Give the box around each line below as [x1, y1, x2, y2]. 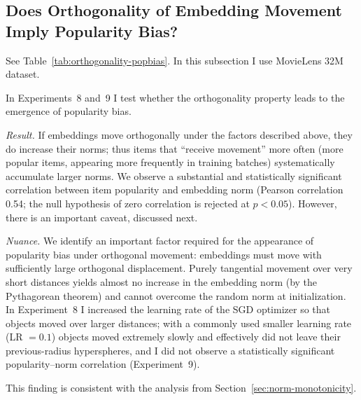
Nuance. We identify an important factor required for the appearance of [6, 233, 314, 248]
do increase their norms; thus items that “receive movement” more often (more [6, 141, 344, 156]
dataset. [6, 67, 40, 81]
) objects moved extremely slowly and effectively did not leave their [51, 329, 341, 344]
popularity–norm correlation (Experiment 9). [6, 357, 200, 371]
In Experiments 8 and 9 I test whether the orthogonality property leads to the [6, 90, 345, 104]
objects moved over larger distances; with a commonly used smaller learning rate [6, 315, 352, 330]
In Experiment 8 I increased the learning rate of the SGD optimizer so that [6, 302, 331, 317]
